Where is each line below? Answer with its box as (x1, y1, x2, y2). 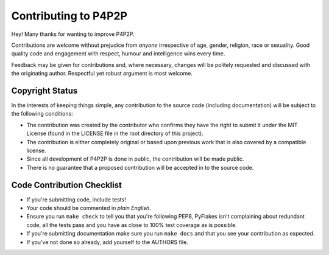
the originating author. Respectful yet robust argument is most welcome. (11, 70, 193, 77)
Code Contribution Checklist (11, 180, 122, 190)
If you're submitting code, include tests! (26, 195, 126, 203)
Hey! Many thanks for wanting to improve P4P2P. (11, 30, 135, 38)
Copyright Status (11, 85, 78, 96)
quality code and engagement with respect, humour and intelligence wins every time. (11, 50, 225, 57)
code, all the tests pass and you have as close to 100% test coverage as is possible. (26, 221, 237, 228)
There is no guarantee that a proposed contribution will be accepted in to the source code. (26, 164, 254, 171)
